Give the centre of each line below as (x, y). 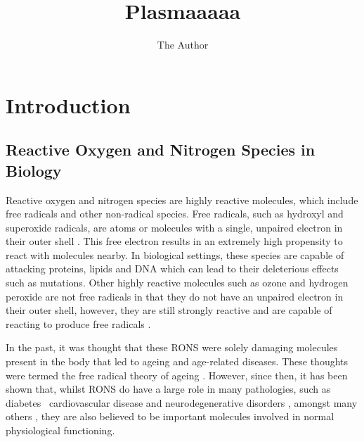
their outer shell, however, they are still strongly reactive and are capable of (169, 310)
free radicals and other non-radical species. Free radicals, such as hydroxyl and (175, 214)
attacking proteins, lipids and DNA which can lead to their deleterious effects (172, 269)
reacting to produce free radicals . (78, 323)
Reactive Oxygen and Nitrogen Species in (161, 150)
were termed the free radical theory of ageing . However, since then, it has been (177, 375)
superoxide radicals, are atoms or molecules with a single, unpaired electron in (174, 227)
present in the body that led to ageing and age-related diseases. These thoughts (177, 361)
